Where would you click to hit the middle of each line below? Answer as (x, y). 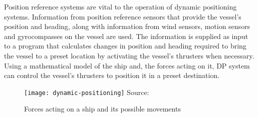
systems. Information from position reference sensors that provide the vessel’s (123, 16)
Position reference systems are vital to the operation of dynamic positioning (120, 6)
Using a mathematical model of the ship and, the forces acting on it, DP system (127, 65)
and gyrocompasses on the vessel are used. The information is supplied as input (126, 36)
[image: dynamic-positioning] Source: (87, 92)
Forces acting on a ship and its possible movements (102, 109)
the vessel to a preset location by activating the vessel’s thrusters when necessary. (129, 55)
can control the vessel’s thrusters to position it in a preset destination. (112, 75)
